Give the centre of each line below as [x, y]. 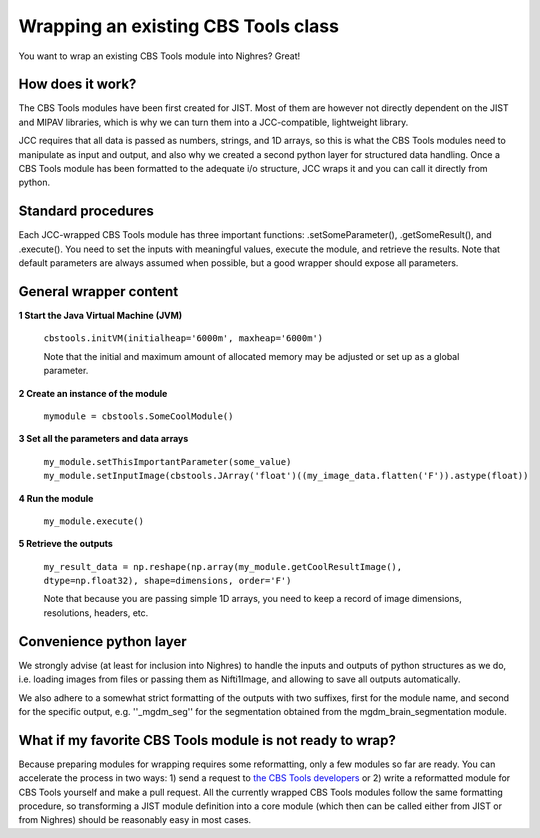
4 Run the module [56, 498]
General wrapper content [98, 291]
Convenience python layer [102, 641]
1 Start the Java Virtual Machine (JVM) [100, 315]
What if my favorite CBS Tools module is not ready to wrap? [207, 740]
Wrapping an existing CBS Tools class [179, 26]
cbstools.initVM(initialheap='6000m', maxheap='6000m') [183, 338]
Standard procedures [86, 211]
